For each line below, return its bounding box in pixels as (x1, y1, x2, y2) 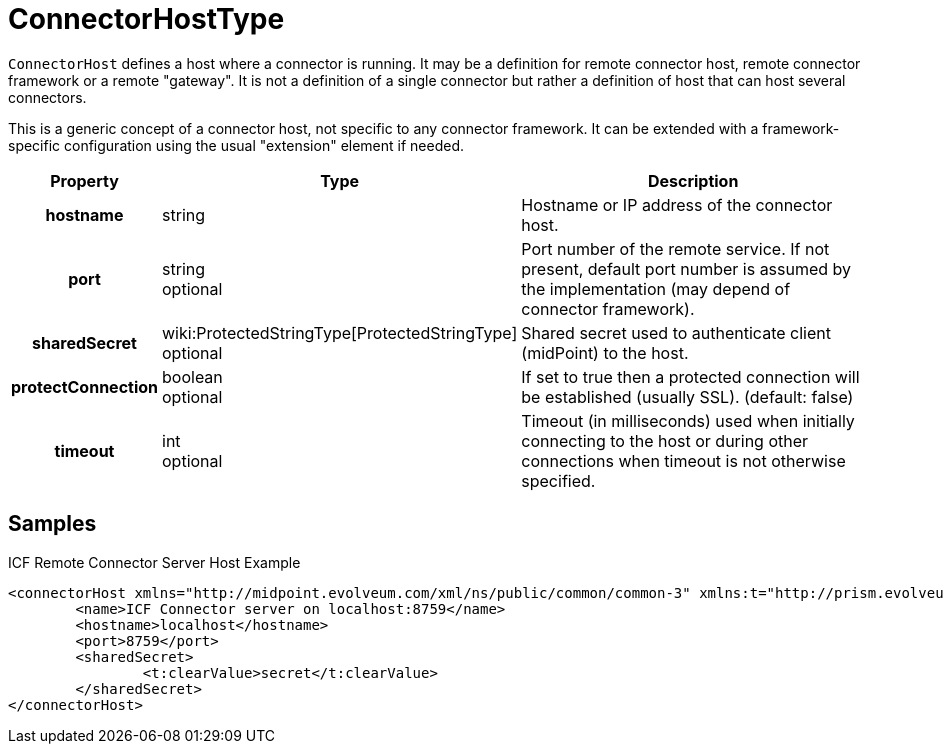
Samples (8, 511, 97, 537)
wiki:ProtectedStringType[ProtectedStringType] (162, 322, 518, 343)
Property (50, 170, 119, 191)
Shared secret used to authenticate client (521, 322, 831, 343)
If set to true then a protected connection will (521, 366, 860, 387)
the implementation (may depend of (521, 278, 791, 299)
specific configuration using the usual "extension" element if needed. (8, 136, 465, 154)
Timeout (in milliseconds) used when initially (521, 410, 855, 431)
